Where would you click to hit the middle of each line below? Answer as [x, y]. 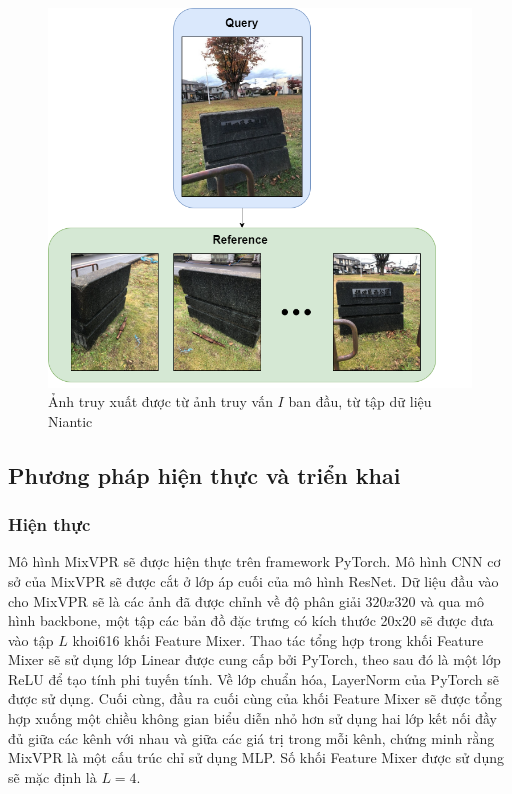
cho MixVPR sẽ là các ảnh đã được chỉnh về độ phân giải [184, 600]
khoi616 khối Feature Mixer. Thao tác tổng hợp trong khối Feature [278, 639]
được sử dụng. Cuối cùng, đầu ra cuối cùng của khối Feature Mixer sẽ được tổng [255, 698]
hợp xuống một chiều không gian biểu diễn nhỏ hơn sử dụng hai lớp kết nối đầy [252, 718]
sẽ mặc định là [52, 776]
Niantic [70, 420]
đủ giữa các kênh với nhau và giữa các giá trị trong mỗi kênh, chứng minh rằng [251, 737]
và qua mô [452, 600]
